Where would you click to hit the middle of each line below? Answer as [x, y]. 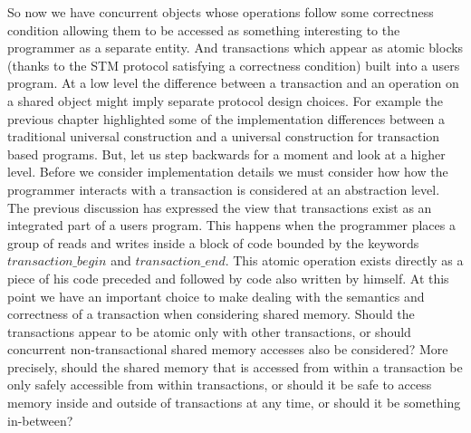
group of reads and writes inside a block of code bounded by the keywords [213, 242]
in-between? [40, 420]
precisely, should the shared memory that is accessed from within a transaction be [235, 366]
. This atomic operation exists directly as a [344, 260]
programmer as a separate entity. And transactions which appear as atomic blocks [235, 48]
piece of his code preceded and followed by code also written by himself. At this [228, 278]
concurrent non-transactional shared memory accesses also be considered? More [228, 349]
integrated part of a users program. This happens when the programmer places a [231, 225]
